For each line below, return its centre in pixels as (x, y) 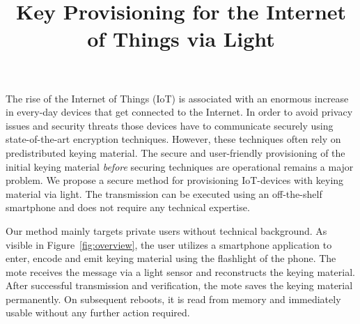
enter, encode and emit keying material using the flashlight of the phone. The (171, 258)
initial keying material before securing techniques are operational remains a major (180, 166)
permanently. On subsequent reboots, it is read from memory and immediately (173, 299)
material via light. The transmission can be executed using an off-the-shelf (164, 193)
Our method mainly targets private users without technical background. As (166, 230)
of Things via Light (181, 39)
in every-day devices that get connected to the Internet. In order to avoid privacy (179, 112)
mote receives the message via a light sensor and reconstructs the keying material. (180, 271)
